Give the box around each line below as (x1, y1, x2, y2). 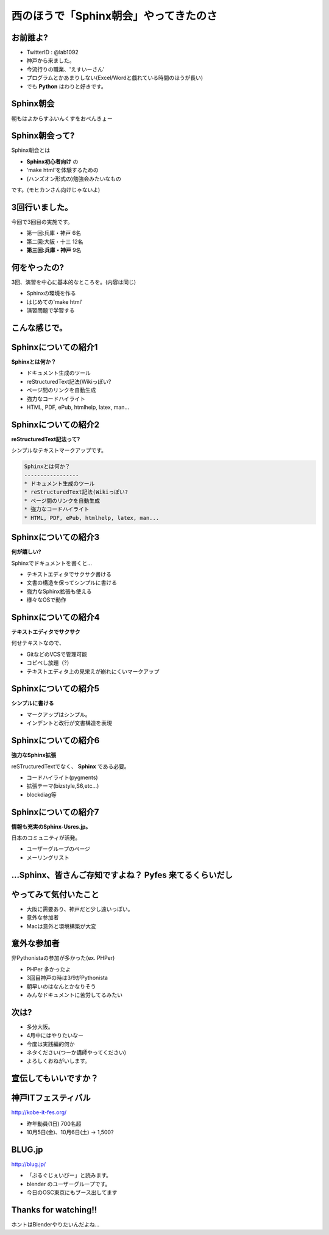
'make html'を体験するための (26, 167, 99, 174)
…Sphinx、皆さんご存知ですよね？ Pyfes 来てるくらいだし (11, 870, 233, 880)
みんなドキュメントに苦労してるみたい (26, 991, 123, 998)
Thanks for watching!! (11, 1205, 97, 1215)
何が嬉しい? (11, 548, 41, 555)
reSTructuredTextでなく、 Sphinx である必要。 (11, 763, 130, 770)
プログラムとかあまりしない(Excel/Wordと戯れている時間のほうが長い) (26, 74, 203, 82)
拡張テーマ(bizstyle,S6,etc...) (26, 782, 99, 790)
